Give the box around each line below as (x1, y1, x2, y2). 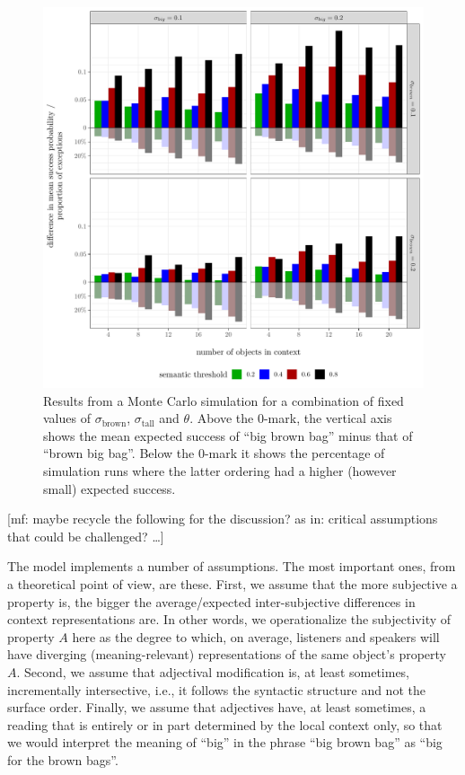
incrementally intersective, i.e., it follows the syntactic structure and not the (7, 680, 426, 699)
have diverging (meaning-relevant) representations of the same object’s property (7, 645, 446, 664)
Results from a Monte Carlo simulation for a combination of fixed (43, 391, 404, 410)
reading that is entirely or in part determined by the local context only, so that (7, 715, 443, 734)
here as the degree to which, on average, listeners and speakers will (72, 627, 440, 646)
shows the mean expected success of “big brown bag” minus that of (43, 426, 413, 445)
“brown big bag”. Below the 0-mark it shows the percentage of (43, 444, 385, 462)
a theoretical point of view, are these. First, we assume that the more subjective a (7, 574, 458, 593)
